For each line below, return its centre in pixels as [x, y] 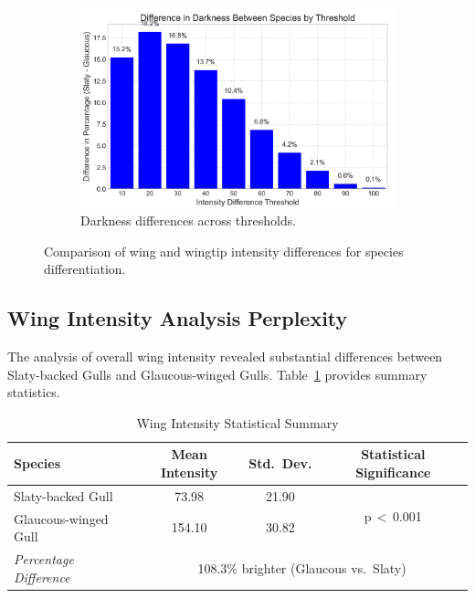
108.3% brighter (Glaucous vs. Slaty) [302, 567]
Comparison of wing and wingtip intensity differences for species [224, 251]
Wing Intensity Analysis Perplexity [178, 318]
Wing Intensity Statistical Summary [237, 422]
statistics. [34, 392]
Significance [393, 472]
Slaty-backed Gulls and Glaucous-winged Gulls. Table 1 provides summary [217, 374]
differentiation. [85, 269]
